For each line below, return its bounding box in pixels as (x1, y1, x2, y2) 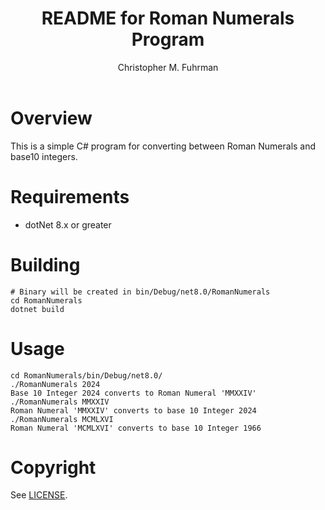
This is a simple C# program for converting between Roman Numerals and (10, 140, 317, 152)
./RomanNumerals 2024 (10, 379, 101, 389)
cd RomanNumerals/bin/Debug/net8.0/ (10, 370, 163, 381)
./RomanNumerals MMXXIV (10, 397, 110, 407)
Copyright (10, 456, 97, 479)
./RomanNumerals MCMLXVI (10, 414, 114, 424)
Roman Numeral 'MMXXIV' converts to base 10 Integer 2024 (10, 405, 257, 416)
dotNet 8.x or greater (24, 218, 112, 231)
